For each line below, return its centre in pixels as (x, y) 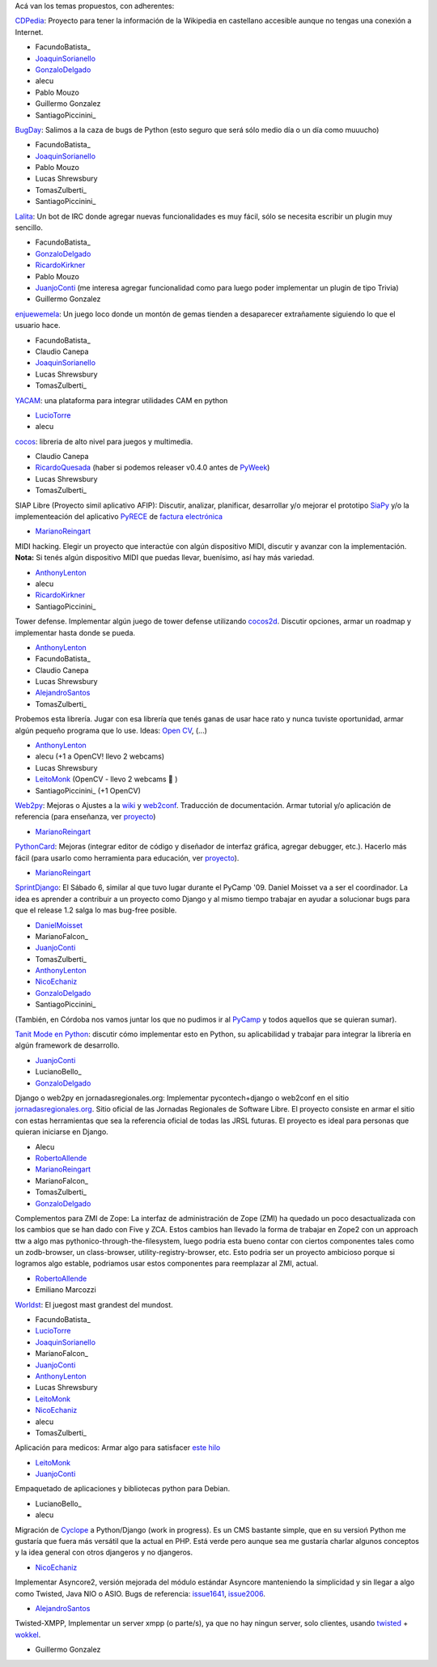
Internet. (29, 32)
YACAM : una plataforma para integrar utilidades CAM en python (121, 400)
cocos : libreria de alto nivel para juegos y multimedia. (104, 441)
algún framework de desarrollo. (68, 1045)
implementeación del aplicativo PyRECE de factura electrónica (119, 517)
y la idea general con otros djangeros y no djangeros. (104, 1552)
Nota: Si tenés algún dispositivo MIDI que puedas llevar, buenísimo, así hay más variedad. (165, 558)
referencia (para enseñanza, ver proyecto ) (85, 817)
